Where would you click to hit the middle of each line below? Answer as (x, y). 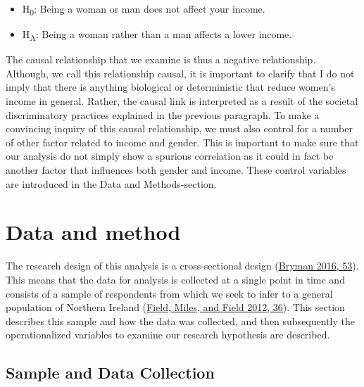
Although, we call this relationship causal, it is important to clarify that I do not (180, 73)
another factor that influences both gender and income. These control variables (176, 170)
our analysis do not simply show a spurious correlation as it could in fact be (170, 156)
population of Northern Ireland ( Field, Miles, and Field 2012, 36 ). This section (175, 307)
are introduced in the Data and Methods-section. (111, 183)
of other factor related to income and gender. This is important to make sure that (182, 142)
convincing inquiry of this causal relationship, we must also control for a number (179, 128)
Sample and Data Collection (110, 373)
